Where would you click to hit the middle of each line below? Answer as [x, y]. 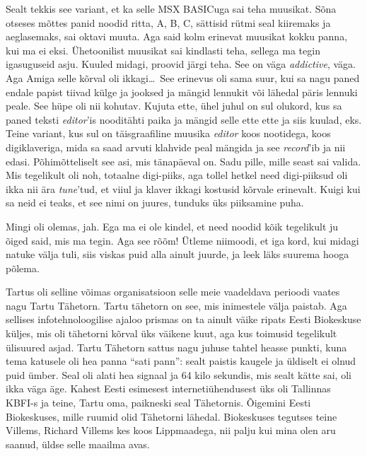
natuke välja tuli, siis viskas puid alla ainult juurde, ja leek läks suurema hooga [177, 254]
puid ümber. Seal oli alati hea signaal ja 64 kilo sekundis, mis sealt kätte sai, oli [179, 374]
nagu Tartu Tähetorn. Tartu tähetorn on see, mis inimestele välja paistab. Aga [176, 305]
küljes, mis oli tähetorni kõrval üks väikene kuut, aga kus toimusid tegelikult [171, 333]
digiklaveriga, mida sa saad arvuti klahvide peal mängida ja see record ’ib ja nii [176, 147]
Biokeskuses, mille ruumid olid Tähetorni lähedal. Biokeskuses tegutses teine [171, 416]
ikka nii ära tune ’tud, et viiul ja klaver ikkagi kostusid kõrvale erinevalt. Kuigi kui [183, 188]
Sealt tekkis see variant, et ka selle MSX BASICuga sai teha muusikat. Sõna [171, 8]
